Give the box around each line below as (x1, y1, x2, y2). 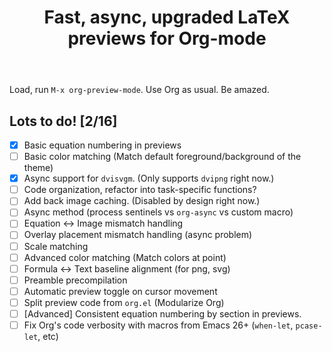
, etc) (37, 331, 59, 342)
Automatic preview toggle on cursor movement (23, 285, 218, 297)
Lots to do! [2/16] (9, 112, 118, 130)
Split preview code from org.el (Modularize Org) (23, 296, 225, 308)
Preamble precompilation (23, 274, 128, 286)
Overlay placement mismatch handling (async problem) (23, 229, 253, 241)
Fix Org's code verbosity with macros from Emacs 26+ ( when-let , (23, 319, 294, 331)
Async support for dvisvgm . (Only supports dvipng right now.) (23, 172, 275, 185)
